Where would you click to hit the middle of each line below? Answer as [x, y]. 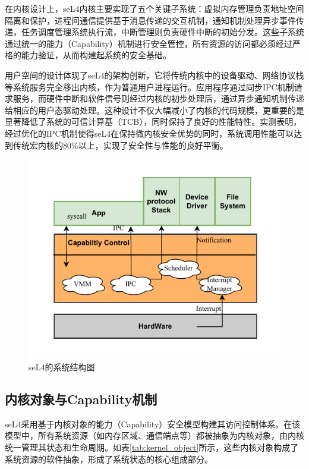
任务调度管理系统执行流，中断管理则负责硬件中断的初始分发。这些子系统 [163, 32]
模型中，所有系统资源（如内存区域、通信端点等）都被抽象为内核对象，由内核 [154, 435]
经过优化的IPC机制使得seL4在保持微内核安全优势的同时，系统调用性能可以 [149, 133]
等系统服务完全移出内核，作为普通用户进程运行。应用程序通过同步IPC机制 [149, 86]
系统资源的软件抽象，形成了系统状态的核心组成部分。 [109, 459]
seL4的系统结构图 [62, 366]
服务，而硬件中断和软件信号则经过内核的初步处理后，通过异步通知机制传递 [158, 98]
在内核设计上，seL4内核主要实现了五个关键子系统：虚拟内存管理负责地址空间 [154, 8]
